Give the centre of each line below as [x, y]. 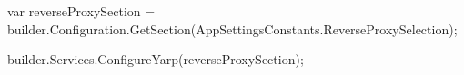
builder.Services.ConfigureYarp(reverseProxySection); [156, 59]
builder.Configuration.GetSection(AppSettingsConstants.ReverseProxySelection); [232, 28]
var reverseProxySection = [81, 11]
